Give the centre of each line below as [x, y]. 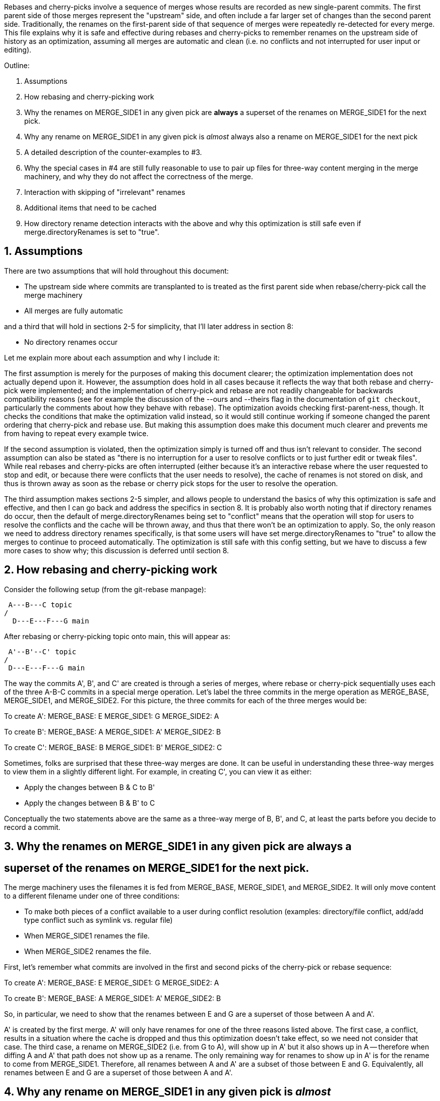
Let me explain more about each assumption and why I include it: [112, 357]
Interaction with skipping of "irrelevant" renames [105, 192]
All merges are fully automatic [74, 310]
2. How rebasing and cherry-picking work [111, 570]
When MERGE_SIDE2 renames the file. [88, 951]
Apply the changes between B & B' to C [90, 803]
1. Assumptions [43, 251]
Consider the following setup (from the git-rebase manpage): [105, 589]
